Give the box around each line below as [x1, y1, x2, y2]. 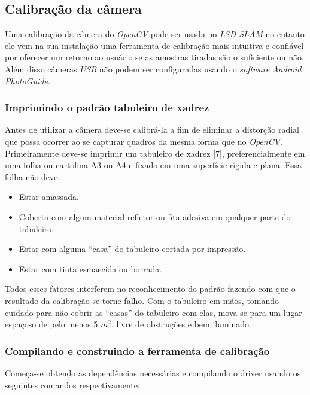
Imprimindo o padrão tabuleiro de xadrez [5, 100, 209, 115]
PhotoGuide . [5, 74, 50, 87]
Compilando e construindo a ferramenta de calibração [5, 343, 270, 358]
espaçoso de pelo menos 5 [5, 318, 98, 330]
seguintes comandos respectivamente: [5, 378, 140, 391]
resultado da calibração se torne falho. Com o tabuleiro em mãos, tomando [5, 294, 279, 306]
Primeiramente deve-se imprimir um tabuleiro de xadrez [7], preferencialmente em [5, 147, 305, 159]
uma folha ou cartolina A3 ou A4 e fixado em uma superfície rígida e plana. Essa [5, 159, 302, 171]
